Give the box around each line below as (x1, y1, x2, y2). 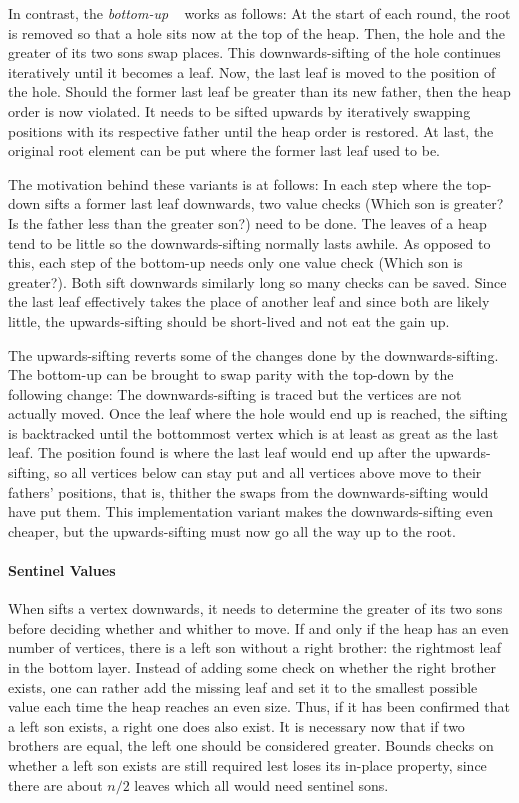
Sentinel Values (8, 560, 116, 581)
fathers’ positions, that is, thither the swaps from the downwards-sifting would (8, 481, 489, 502)
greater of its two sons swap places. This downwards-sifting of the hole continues (8, 42, 501, 63)
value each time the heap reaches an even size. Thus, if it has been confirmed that (8, 696, 510, 717)
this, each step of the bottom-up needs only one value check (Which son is (8, 252, 463, 273)
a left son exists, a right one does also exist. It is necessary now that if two (8, 715, 465, 736)
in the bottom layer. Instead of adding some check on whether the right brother (8, 657, 497, 678)
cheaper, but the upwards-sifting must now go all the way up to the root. (8, 520, 456, 541)
